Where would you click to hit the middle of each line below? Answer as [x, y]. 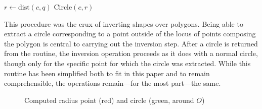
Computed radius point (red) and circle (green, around [109, 100]
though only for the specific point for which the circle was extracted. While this [127, 63]
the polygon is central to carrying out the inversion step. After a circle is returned [131, 43]
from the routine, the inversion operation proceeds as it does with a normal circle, [131, 53]
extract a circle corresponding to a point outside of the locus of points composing [130, 34]
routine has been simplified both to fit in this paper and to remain [107, 73]
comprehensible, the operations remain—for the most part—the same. [113, 83]
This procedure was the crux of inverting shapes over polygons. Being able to [124, 23]
